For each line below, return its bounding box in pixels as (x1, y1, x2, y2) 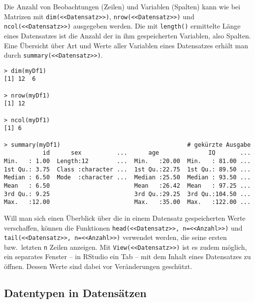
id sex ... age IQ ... (42, 149, 251, 157)
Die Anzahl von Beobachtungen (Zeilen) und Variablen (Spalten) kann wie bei (4, 1, 240, 11)
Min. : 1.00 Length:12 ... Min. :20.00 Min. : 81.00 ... (4, 157, 251, 165)
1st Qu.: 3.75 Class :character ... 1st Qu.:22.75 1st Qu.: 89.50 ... (4, 166, 251, 173)
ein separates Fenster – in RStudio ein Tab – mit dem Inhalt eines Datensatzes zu (4, 251, 251, 262)
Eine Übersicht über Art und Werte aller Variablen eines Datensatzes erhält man (4, 40, 249, 50)
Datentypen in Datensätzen (4, 285, 147, 301)
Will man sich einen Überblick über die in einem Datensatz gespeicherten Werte (4, 212, 246, 223)
